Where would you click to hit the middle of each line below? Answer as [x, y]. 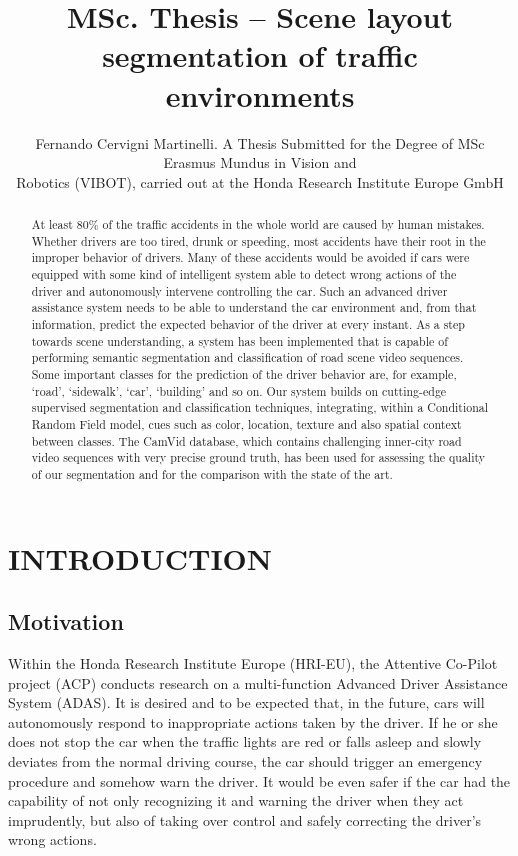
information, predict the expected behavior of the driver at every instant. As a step [248, 324]
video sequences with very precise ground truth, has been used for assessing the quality [258, 457]
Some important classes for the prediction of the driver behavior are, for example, [244, 373]
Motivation [66, 621]
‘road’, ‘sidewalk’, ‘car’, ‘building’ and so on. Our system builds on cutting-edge [239, 390]
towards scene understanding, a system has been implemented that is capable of [239, 340]
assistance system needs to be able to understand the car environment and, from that [254, 307]
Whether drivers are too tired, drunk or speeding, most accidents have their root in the [258, 240]
